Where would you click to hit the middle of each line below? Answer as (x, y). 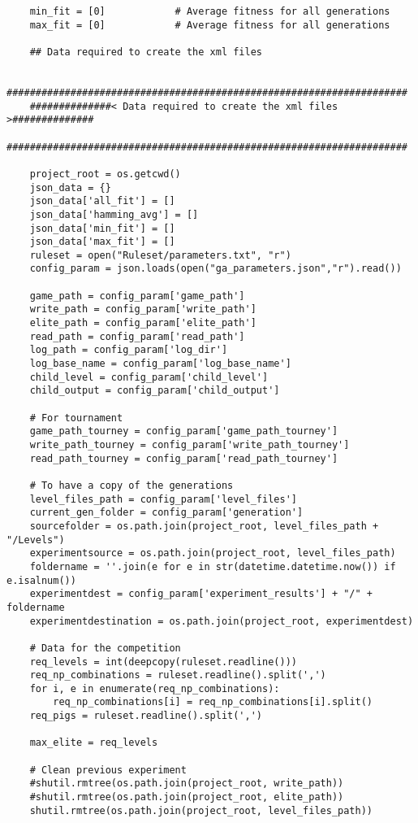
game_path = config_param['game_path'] (137, 296)
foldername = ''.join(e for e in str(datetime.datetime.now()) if (213, 566)
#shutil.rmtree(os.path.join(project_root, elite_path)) (187, 797)
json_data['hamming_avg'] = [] (114, 214)
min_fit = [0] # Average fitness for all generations (210, 11)
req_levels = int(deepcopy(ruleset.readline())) (163, 662)
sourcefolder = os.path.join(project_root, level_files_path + (204, 526)
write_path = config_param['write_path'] (143, 309)
